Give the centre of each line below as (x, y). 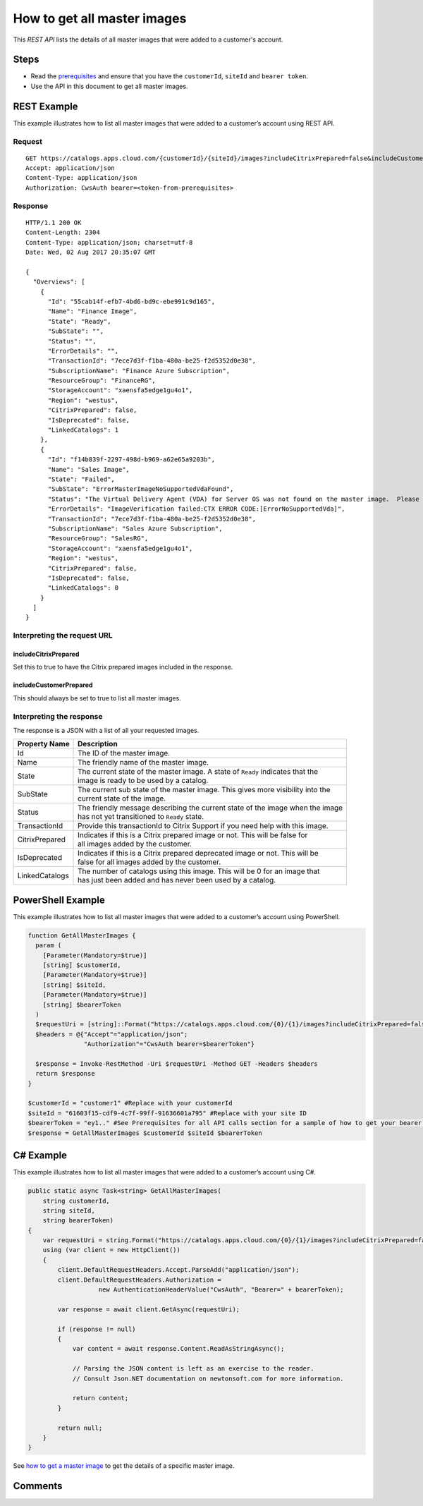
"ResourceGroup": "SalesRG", (98, 539)
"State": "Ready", (79, 321)
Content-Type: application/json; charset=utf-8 (109, 242)
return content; (100, 1398)
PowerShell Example (59, 900)
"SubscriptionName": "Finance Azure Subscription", (139, 371)
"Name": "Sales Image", (89, 469)
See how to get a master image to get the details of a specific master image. (124, 1466)
